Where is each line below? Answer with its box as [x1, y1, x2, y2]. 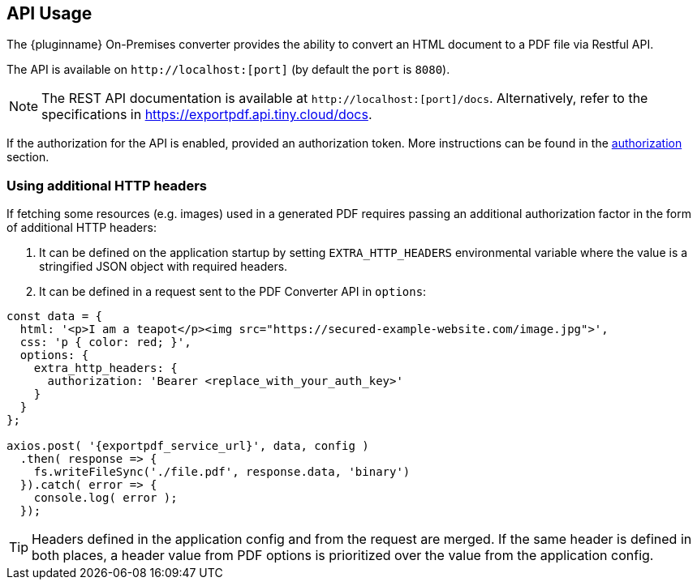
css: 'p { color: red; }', [19, 336, 191, 349]
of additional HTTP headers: [6, 220, 157, 235]
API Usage [6, 3, 93, 24]
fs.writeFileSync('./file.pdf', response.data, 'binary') [33, 465, 411, 479]
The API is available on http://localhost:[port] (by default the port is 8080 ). [6, 62, 450, 77]
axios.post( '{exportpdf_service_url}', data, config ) [6, 439, 369, 453]
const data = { [6, 310, 103, 323]
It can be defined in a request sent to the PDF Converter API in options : [39, 284, 427, 299]
